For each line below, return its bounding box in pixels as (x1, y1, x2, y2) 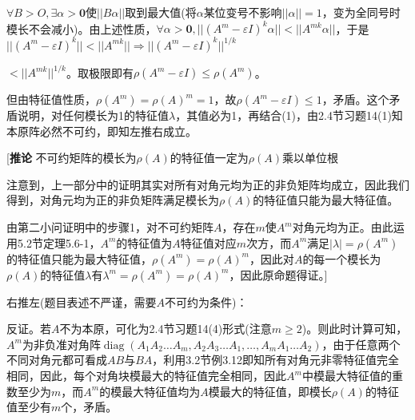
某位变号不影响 (203, 4, 282, 20)
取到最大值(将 (125, 4, 197, 20)
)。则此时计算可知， (301, 320, 408, 337)
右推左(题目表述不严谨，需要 (6, 293, 157, 310)
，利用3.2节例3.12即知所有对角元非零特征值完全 (152, 351, 400, 368)
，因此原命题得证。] (229, 266, 328, 283)
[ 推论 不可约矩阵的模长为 (6, 149, 137, 166)
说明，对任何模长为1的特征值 (17, 107, 169, 124)
